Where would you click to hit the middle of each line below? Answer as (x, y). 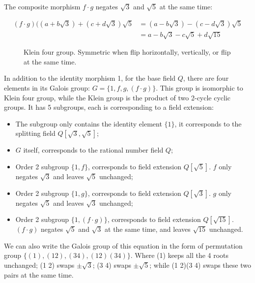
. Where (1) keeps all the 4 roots (180, 255)
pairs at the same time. (39, 274)
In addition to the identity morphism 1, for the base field (90, 78)
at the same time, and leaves (148, 229)
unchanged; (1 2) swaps (39, 265)
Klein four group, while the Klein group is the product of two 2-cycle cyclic (117, 97)
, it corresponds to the (208, 123)
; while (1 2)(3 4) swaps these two (200, 265)
